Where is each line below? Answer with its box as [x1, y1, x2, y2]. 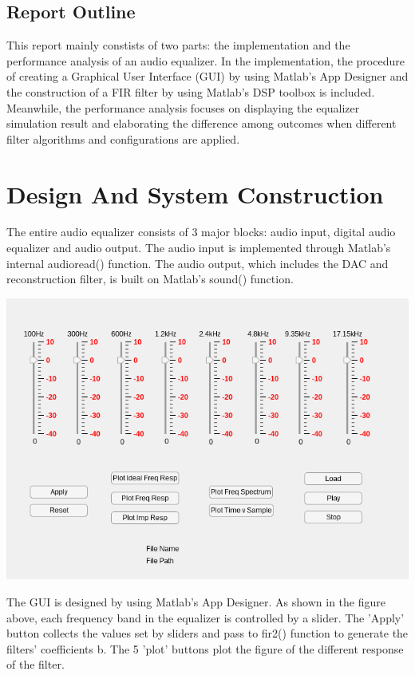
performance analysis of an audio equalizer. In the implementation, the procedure [6, 52, 405, 69]
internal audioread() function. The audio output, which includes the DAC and [6, 255, 389, 271]
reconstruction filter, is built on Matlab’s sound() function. [6, 270, 294, 287]
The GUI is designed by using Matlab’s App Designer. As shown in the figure [6, 594, 385, 610]
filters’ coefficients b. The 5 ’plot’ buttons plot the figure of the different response [6, 640, 404, 657]
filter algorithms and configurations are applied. [6, 130, 240, 147]
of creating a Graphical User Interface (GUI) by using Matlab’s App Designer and [6, 68, 409, 85]
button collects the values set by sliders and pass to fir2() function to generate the [6, 625, 409, 641]
